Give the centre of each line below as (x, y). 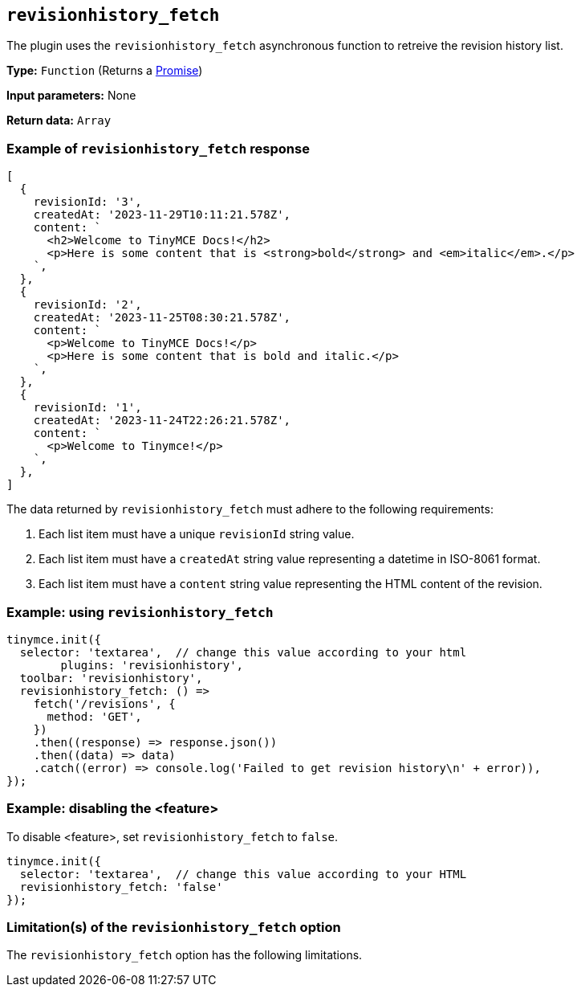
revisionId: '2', (87, 305)
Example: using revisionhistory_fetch (140, 612)
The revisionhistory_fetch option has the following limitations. (185, 955)
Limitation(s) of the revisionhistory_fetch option (174, 928)
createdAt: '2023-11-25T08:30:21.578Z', (162, 318)
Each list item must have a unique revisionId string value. (197, 534)
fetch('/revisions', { (104, 703)
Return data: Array (59, 121)
